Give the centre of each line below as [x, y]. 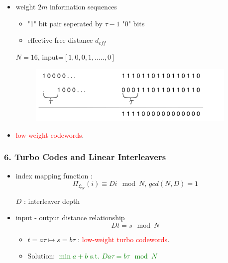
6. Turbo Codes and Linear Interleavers [85, 157]
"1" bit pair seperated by [65, 23]
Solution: [41, 256]
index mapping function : [54, 175]
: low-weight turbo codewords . [124, 239]
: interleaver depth [52, 201]
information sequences [83, 6]
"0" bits [133, 23]
